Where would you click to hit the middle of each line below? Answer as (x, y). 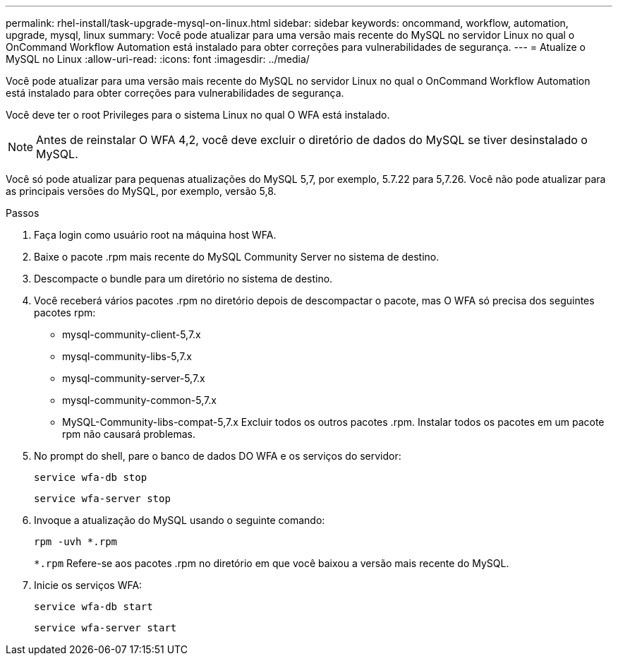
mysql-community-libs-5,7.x (127, 356)
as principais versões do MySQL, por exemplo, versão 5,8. (141, 191)
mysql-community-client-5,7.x (132, 334)
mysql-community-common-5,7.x (139, 400)
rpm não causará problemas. (129, 434)
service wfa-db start (93, 607)
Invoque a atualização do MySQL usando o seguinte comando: (180, 520)
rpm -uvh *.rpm (76, 542)
